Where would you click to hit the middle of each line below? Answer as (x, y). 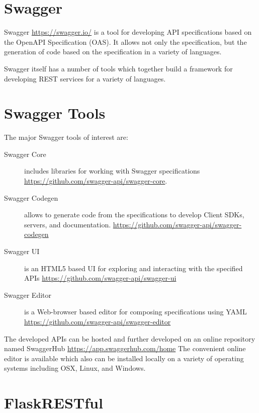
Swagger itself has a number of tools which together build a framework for (118, 68)
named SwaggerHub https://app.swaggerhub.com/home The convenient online (125, 348)
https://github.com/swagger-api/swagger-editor (98, 321)
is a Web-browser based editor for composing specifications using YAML (136, 312)
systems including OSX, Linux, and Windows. (75, 368)
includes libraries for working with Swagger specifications (112, 171)
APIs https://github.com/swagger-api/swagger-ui (100, 278)
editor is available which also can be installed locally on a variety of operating (124, 358)
